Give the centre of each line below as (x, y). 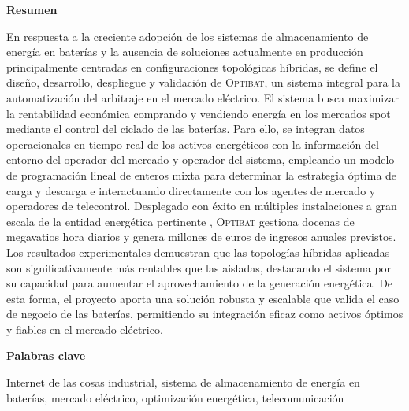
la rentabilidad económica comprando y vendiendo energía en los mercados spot (199, 113)
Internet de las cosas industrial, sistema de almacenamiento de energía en (183, 382)
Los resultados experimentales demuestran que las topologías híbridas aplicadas (198, 252)
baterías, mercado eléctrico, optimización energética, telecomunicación (175, 397)
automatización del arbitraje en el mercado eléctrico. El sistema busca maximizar (203, 97)
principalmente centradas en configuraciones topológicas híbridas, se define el (192, 67)
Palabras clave (46, 355)
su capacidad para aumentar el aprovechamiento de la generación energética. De (200, 283)
